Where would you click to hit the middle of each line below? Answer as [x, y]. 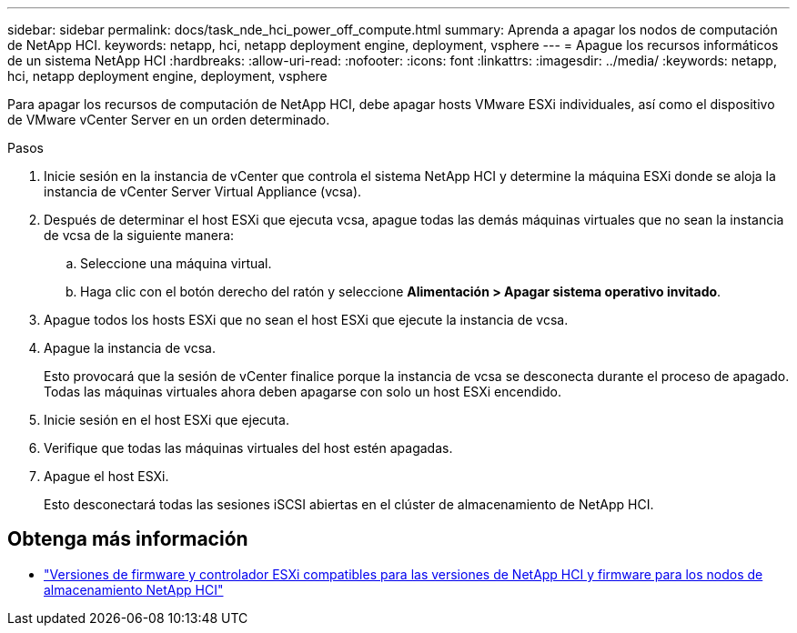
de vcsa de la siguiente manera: [139, 235]
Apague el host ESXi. [106, 476]
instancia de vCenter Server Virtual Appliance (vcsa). [203, 191]
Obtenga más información [128, 539]
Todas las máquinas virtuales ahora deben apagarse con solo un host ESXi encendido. [303, 392]
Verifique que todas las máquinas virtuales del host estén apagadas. [248, 448]
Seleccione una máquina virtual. [176, 263]
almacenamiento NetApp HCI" [134, 589]
